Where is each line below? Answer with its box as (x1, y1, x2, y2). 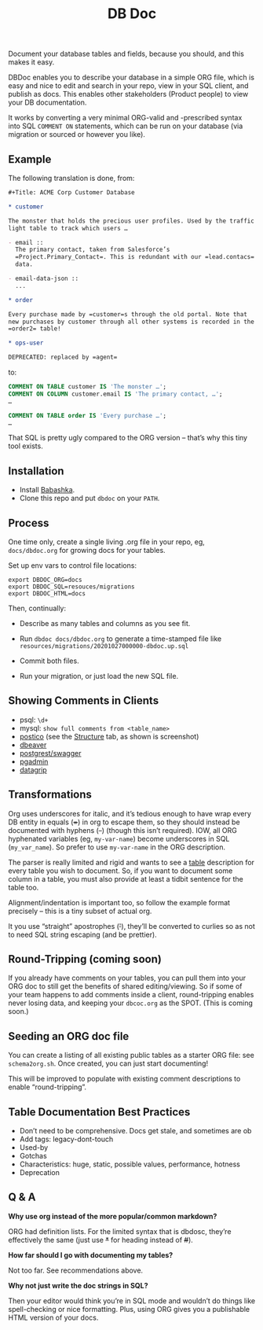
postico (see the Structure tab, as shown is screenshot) (19, 731, 199, 741)
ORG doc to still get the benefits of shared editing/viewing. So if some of (8, 982, 243, 991)
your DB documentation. (8, 98, 87, 107)
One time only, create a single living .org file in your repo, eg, (8, 537, 206, 547)
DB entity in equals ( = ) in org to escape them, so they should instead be (8, 817, 241, 827)
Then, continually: (8, 603, 67, 613)
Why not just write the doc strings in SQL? (8, 1280, 148, 1290)
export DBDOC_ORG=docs (8, 576, 82, 584)
